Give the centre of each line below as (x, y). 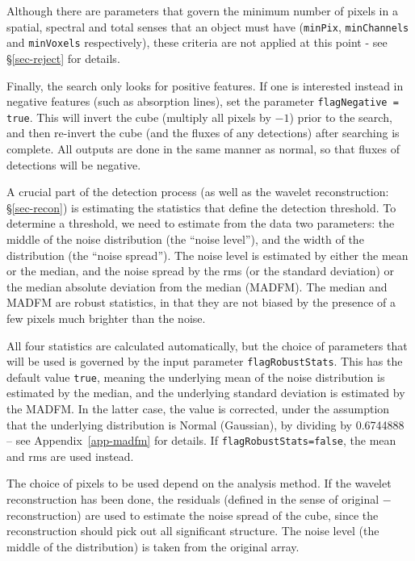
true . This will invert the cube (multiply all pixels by (139, 117)
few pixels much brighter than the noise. (106, 318)
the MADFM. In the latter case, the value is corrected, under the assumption (198, 409)
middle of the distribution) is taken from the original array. (153, 546)
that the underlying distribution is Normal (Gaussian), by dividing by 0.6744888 (205, 424)
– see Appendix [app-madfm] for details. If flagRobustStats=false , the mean (201, 440)
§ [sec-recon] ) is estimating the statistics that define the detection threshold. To (201, 207)
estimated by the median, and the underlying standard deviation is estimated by (206, 393)
